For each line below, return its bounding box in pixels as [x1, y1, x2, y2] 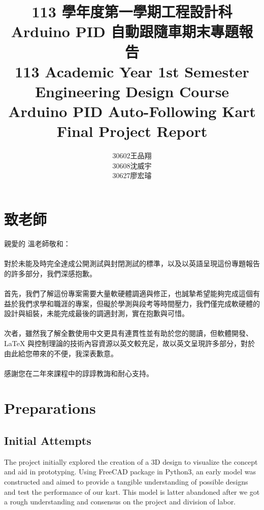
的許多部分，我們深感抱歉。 [4, 268, 96, 278]
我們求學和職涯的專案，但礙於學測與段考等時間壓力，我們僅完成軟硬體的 [18, 298, 260, 308]
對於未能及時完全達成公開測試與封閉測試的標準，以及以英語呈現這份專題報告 [4, 258, 260, 269]
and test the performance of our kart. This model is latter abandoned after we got [4, 486, 260, 497]
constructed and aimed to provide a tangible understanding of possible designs [4, 476, 248, 487]
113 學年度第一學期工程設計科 [31, 1, 233, 22]
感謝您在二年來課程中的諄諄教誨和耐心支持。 [4, 367, 153, 378]
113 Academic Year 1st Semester [15, 61, 249, 81]
